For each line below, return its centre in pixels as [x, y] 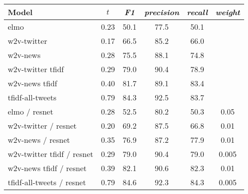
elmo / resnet [31, 111]
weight [228, 12]
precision [162, 12]
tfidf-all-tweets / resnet [47, 182]
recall [197, 12]
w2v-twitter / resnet [42, 126]
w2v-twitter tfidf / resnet [51, 154]
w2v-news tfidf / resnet [47, 168]
